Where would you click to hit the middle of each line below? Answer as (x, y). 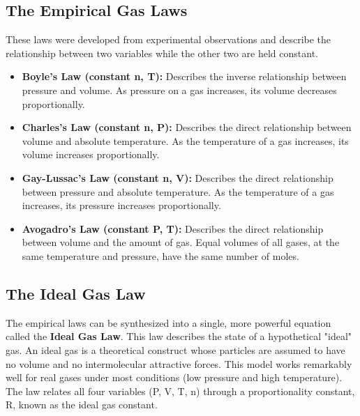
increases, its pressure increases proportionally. (121, 205)
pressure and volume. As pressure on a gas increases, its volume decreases (179, 90)
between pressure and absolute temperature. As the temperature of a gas (178, 191)
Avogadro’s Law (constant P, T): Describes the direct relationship (173, 228)
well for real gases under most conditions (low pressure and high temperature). (174, 377)
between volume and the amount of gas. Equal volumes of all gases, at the (181, 242)
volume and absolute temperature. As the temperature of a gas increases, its (185, 140)
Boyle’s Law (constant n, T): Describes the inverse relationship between (184, 76)
